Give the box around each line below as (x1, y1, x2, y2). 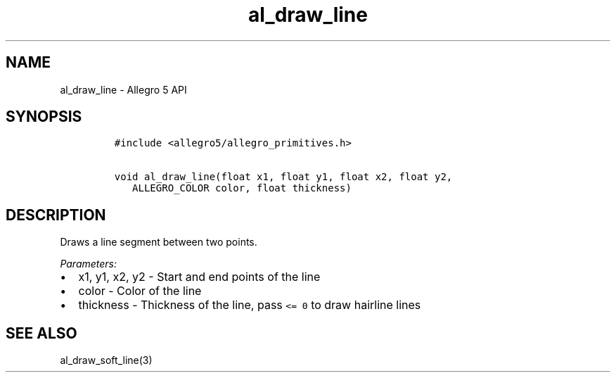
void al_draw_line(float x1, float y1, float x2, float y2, (114, 171, 453, 183)
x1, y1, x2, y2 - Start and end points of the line (78, 270, 321, 284)
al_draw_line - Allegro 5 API (60, 83, 187, 96)
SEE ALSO (6, 324, 77, 342)
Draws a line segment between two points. (60, 236, 257, 248)
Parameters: (60, 258, 117, 270)
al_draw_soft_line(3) (60, 354, 153, 367)
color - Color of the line (78, 284, 202, 298)
